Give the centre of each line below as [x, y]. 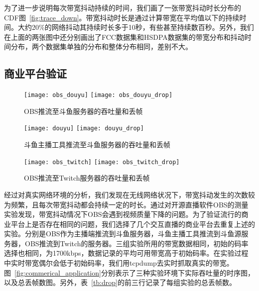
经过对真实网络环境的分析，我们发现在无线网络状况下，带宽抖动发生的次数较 [129, 194]
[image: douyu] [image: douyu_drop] [84, 129]
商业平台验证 [35, 73]
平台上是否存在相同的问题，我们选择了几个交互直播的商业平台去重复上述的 [133, 224]
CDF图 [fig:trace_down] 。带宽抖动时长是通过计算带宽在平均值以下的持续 [122, 17]
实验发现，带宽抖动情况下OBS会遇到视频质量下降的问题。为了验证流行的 [123, 214]
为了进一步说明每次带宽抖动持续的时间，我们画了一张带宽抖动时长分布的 [123, 7]
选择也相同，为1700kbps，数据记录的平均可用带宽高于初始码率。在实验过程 [126, 253]
